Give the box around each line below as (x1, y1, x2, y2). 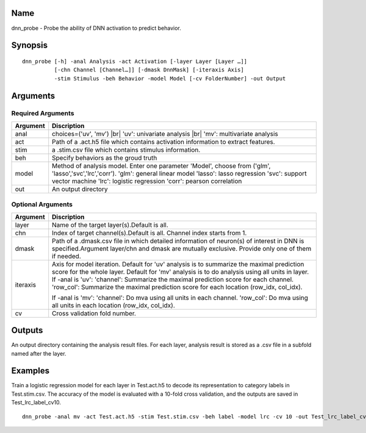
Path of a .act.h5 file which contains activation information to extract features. (52, 137, 276, 146)
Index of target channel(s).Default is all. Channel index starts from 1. (52, 229, 247, 237)
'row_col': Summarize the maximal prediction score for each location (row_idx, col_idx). (52, 282, 303, 291)
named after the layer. (11, 349, 66, 357)
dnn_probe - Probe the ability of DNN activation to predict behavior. (11, 24, 181, 32)
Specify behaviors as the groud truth (52, 153, 157, 162)
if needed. (52, 252, 82, 260)
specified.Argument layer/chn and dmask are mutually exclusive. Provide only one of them (52, 244, 312, 252)
